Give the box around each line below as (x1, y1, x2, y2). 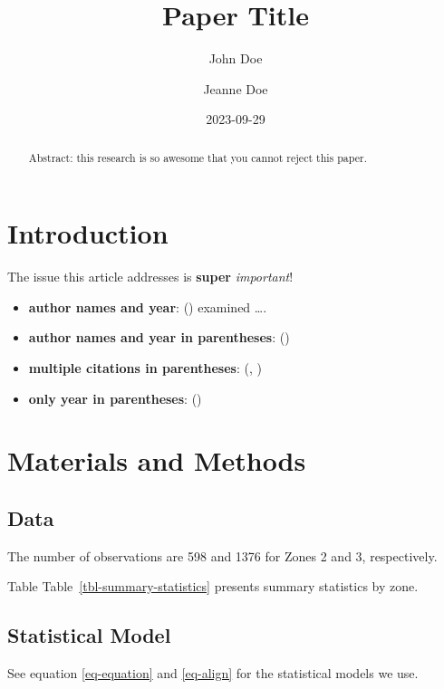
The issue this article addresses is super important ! (7, 267, 294, 286)
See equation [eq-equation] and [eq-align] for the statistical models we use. (7, 664, 419, 683)
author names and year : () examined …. (28, 297, 267, 316)
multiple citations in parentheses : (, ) (28, 359, 262, 378)
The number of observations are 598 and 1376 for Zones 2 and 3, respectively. (7, 546, 438, 565)
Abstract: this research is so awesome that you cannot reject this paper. (28, 149, 367, 165)
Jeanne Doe (203, 79, 268, 98)
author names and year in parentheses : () (28, 328, 290, 347)
